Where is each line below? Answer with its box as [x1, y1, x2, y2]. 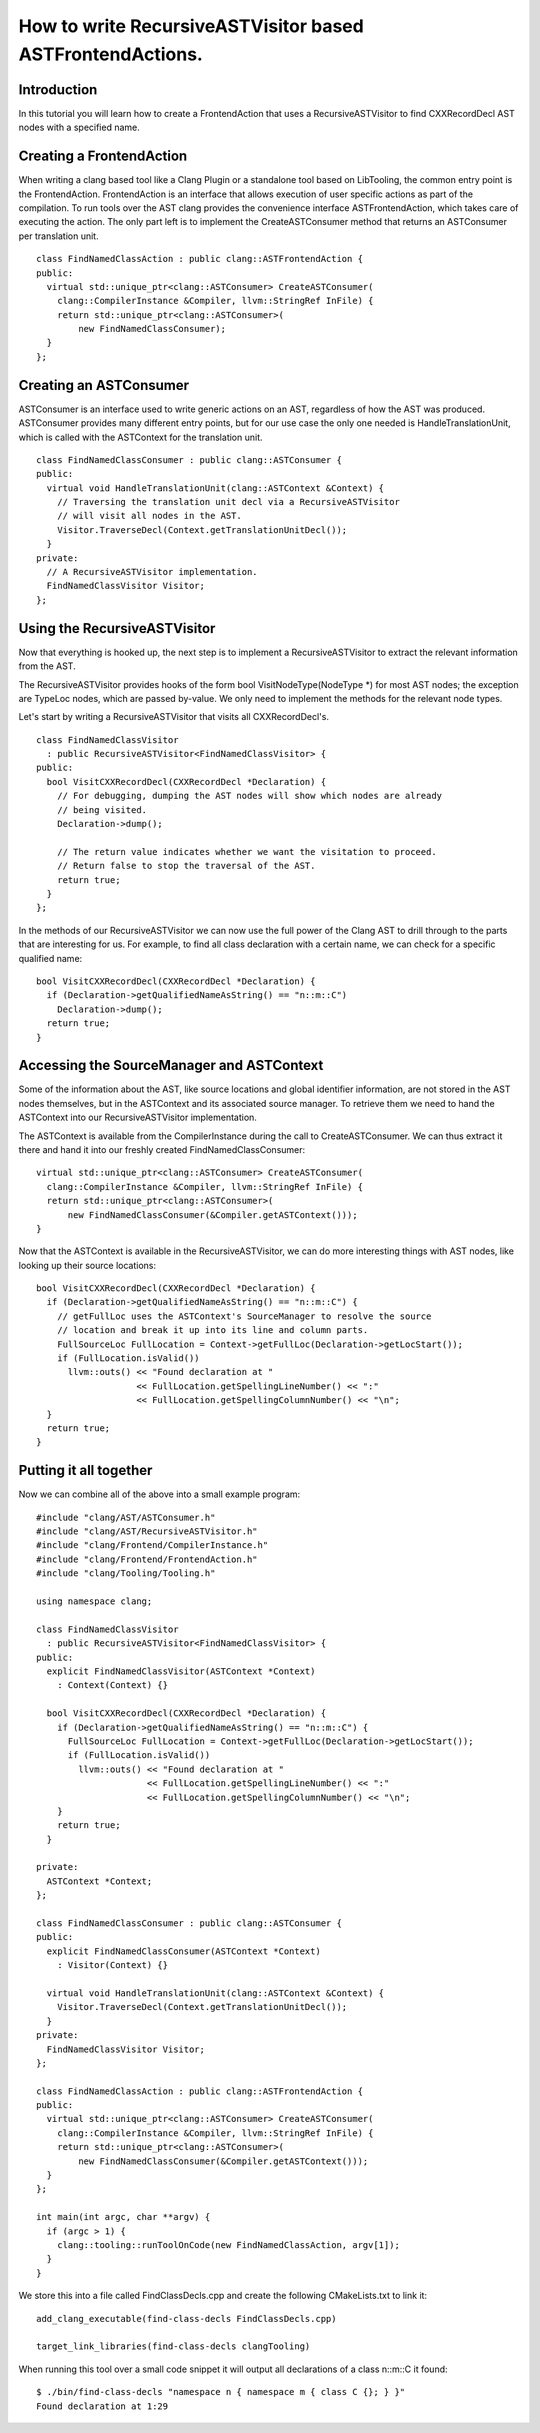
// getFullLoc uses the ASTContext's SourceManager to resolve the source [56, 1310, 432, 1322]
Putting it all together [18, 1462, 153, 1479]
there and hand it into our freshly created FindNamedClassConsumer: [18, 1143, 306, 1155]
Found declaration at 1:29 [36, 2400, 169, 2412]
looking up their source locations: [18, 1259, 157, 1271]
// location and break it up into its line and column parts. [56, 1325, 369, 1336]
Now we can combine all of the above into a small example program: [18, 1488, 301, 1500]
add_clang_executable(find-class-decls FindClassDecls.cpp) [36, 2313, 337, 2324]
